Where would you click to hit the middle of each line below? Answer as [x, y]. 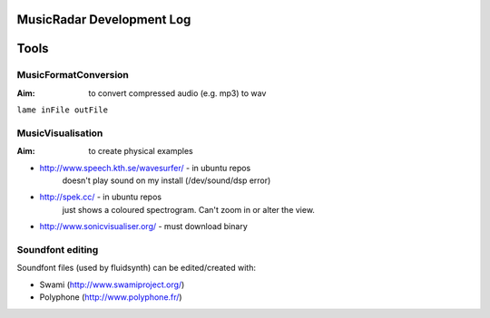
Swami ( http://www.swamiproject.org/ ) [112, 284]
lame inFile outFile [63, 110]
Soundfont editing [58, 250]
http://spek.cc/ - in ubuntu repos [101, 197]
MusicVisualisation [60, 133]
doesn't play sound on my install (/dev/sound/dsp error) [167, 180]
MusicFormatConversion [73, 75]
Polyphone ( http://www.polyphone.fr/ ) [111, 297]
